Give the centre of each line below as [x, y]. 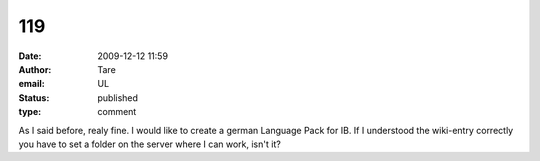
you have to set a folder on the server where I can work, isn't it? [150, 144]
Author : [35, 69]
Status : [34, 97]
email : [31, 84]
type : [30, 112]
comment [117, 112]
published [118, 97]
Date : [30, 56]
